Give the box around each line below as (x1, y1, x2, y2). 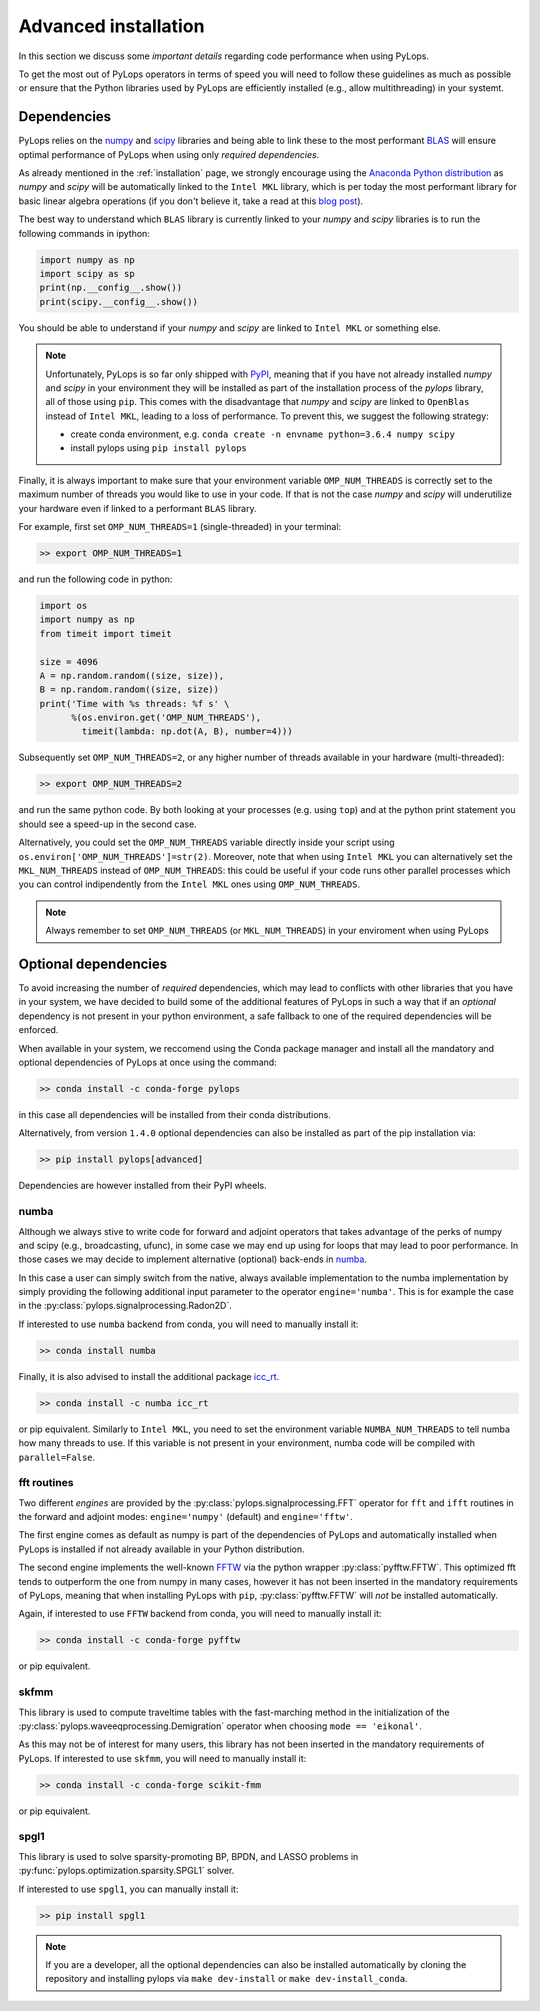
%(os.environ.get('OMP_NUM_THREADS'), (71, 712, 262, 724)
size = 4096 (39, 656, 99, 667)
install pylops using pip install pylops (70, 442, 247, 454)
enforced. (18, 1024, 59, 1036)
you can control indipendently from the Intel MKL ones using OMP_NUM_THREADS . (18, 878, 360, 890)
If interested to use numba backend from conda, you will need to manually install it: (18, 1318, 359, 1330)
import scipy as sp (39, 268, 135, 279)
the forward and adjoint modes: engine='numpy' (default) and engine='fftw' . (18, 1511, 354, 1523)
